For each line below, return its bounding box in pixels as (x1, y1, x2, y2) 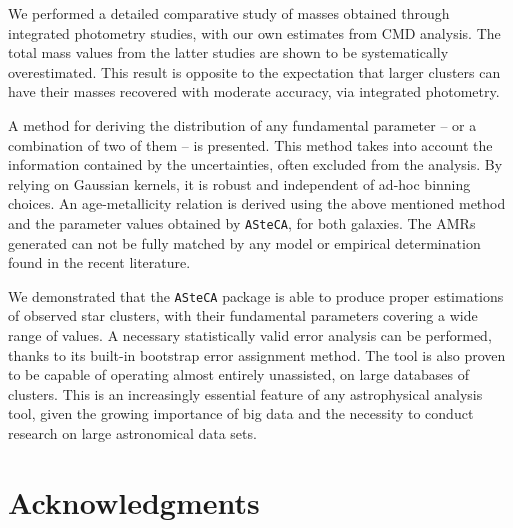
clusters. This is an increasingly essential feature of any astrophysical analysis (8, 383, 483, 404)
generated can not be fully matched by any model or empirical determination (8, 232, 481, 253)
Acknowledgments (8, 481, 260, 522)
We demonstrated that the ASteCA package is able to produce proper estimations (8, 285, 504, 306)
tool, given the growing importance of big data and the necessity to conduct (8, 403, 474, 424)
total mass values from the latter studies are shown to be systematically (8, 42, 449, 63)
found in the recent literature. (8, 252, 191, 273)
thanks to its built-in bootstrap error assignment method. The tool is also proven (8, 344, 506, 365)
